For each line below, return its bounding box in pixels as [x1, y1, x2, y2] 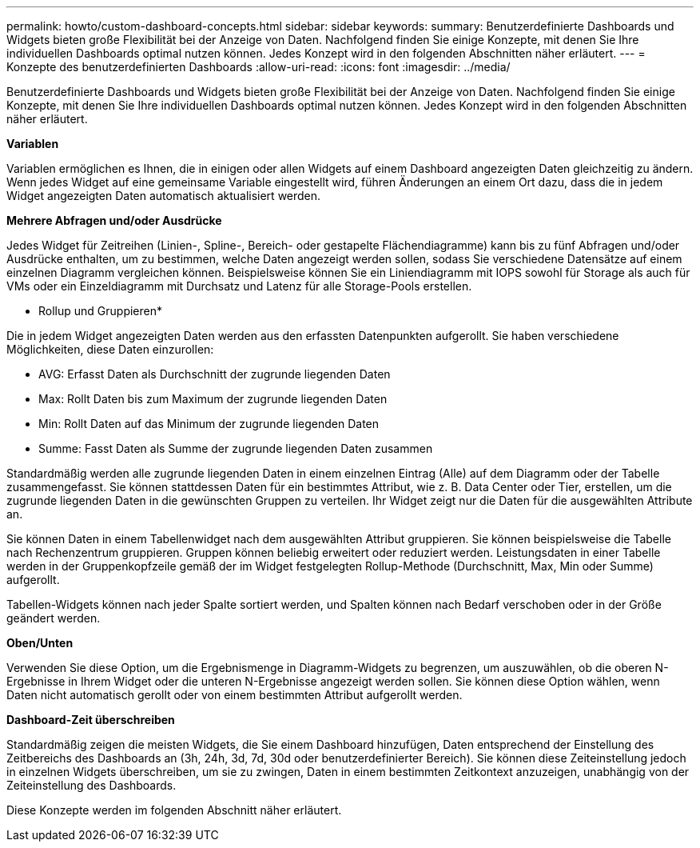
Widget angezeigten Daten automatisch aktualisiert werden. [6, 189, 321, 202]
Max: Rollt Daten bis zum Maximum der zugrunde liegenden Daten [38, 392, 388, 406]
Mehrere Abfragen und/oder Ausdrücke [6, 214, 222, 227]
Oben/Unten [6, 636, 74, 650]
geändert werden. [6, 611, 101, 625]
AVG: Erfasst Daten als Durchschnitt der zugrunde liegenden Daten [38, 367, 391, 381]
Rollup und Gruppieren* [38, 304, 163, 318]
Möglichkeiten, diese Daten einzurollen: [6, 342, 214, 356]
